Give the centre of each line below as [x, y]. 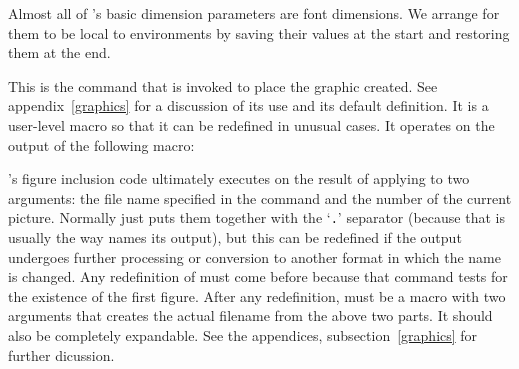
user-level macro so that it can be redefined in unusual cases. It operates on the [251, 124]
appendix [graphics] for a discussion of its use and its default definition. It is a [248, 105]
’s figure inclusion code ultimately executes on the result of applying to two [239, 178]
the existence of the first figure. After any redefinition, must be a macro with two [257, 295]
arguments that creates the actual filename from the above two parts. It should [250, 315]
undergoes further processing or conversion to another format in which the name [254, 256]
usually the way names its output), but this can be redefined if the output [235, 237]
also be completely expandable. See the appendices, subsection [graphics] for [243, 334]
